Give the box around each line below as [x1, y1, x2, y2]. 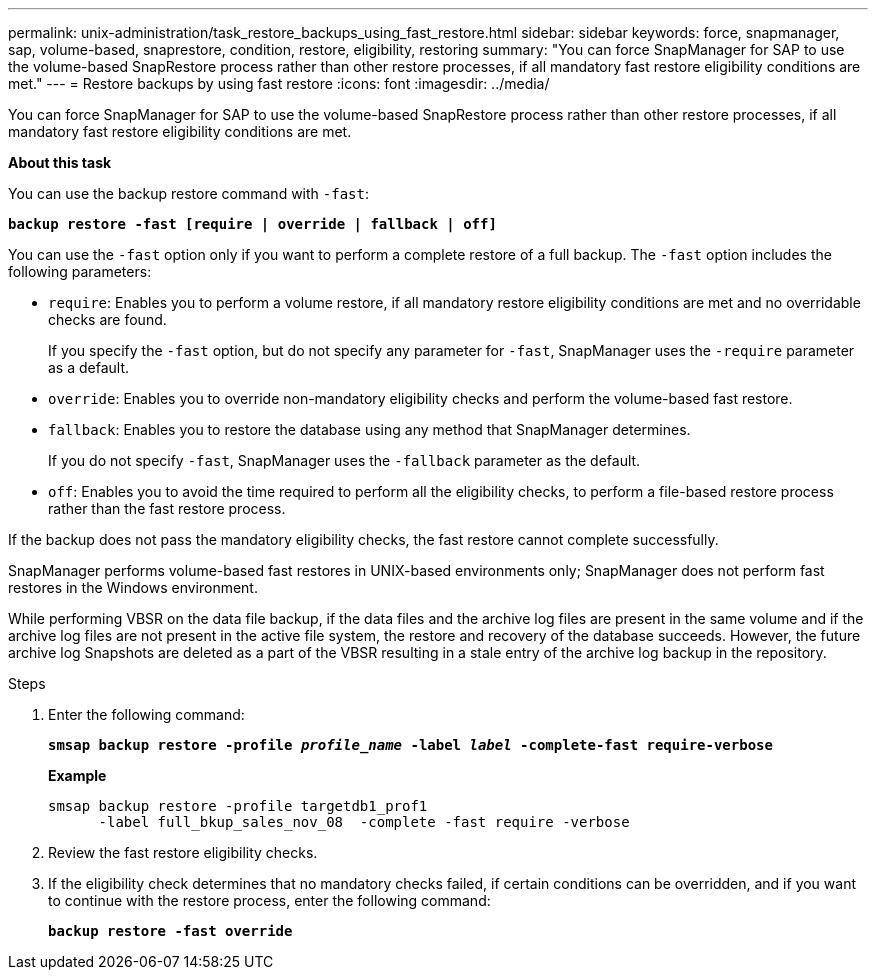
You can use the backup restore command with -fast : [8, 185, 369, 202]
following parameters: [8, 263, 152, 280]
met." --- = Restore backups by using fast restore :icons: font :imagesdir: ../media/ [8, 75, 550, 92]
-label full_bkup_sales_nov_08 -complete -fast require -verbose [98, 814, 630, 830]
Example [48, 767, 107, 784]
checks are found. [48, 311, 167, 328]
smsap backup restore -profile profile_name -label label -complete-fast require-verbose [48, 737, 773, 753]
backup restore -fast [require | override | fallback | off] [8, 216, 497, 232]
